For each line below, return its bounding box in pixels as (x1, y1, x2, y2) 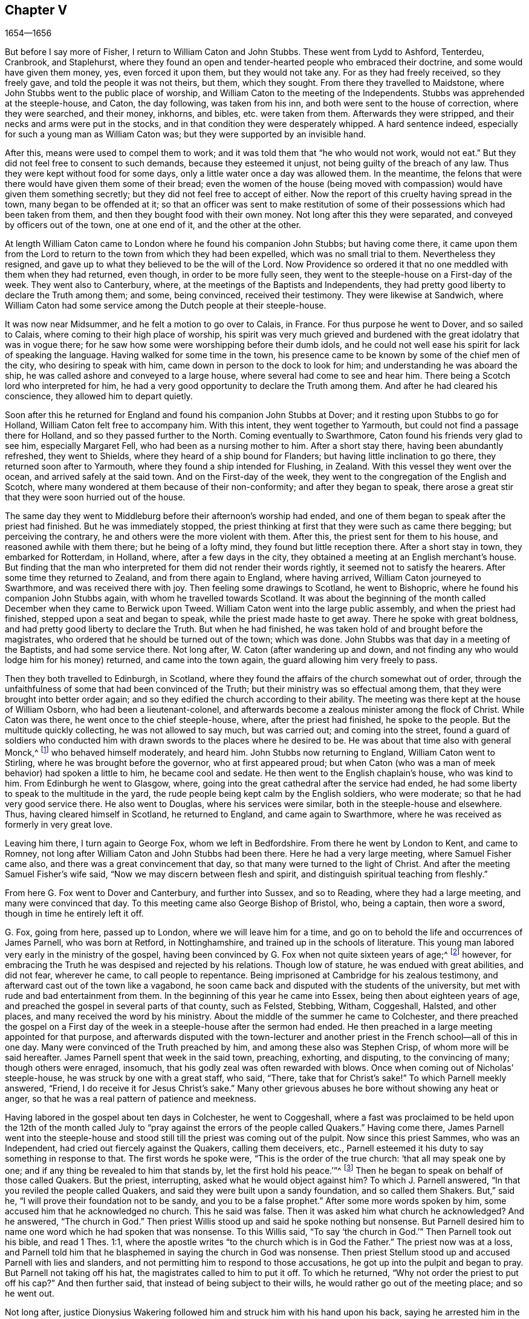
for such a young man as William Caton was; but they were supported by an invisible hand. (5, 129, 366, 140)
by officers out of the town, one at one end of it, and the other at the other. (5, 220, 302, 231)
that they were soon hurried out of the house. (5, 492, 186, 503)
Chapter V (5, 2, 68, 18)
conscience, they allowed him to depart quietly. (5, 391, 193, 402)
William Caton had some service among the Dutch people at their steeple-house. (5, 300, 326, 311)
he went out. (5, 1288, 54, 1299)
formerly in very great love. (5, 819, 113, 830)
